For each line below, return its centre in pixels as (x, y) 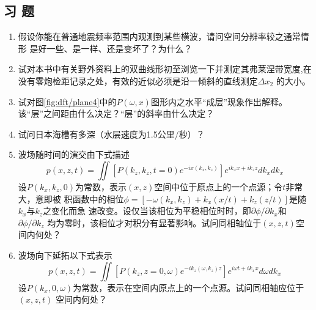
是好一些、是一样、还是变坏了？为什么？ (111, 48)
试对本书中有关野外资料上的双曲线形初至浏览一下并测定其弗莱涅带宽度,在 (165, 69)
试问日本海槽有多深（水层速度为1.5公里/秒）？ (111, 134)
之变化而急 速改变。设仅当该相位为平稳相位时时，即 (147, 211)
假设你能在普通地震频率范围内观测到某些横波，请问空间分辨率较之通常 (159, 36)
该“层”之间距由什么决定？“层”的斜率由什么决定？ (116, 113)
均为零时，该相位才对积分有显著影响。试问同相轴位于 (154, 222)
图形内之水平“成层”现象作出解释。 (219, 101)
